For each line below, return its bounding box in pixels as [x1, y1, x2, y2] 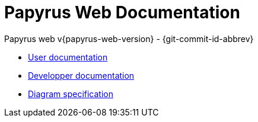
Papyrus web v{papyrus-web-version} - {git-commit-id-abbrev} [4, 33, 254, 44]
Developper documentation [28, 70, 135, 81]
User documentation [28, 52, 108, 62]
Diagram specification [28, 88, 113, 99]
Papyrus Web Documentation [4, 2, 240, 23]
